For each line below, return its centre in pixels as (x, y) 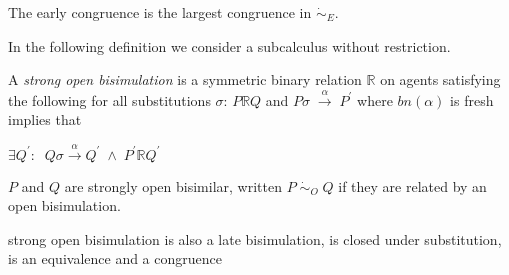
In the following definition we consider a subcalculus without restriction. (229, 45)
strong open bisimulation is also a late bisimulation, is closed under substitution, (255, 238)
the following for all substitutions (109, 99)
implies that (45, 119)
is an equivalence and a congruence (115, 258)
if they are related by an (412, 185)
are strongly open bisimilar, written (173, 185)
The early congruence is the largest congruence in (160, 12)
